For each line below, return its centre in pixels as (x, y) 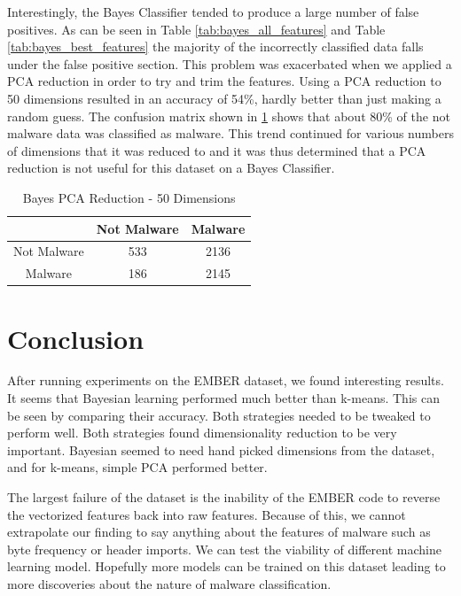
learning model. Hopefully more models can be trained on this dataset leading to (227, 566)
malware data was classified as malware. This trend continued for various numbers (230, 133)
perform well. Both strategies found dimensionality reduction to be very (202, 433)
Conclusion (76, 338)
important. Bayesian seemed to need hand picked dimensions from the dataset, (221, 449)
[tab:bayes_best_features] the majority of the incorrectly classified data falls (215, 46)
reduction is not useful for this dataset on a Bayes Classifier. (171, 168)
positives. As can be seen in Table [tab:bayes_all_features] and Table (196, 29)
